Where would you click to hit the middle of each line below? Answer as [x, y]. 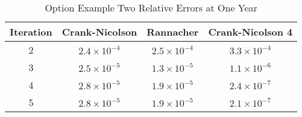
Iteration [31, 32]
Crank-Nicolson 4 [250, 32]
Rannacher [173, 32]
